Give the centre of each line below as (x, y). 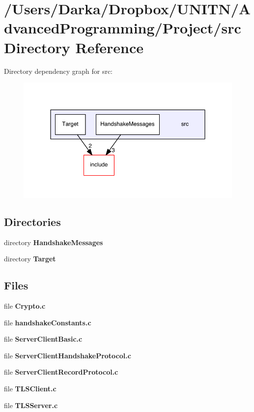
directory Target (30, 259)
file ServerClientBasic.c (43, 339)
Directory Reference (74, 47)
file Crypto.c (25, 306)
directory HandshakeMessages (54, 242)
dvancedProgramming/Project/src (123, 28)
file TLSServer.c (31, 405)
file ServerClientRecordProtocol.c (61, 372)
